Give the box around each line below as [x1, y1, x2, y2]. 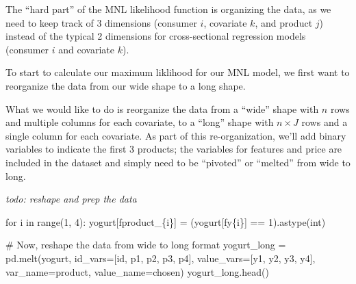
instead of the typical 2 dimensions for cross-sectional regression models [5, 29, 306, 43]
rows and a [301, 115, 348, 129]
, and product [255, 15, 313, 29]
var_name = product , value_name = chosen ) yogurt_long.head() [5, 264, 269, 279]
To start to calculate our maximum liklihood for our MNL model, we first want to [5, 65, 350, 79]
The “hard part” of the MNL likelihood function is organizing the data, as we [5, 2, 331, 16]
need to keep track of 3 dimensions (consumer [5, 15, 197, 29]
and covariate [58, 42, 114, 56]
